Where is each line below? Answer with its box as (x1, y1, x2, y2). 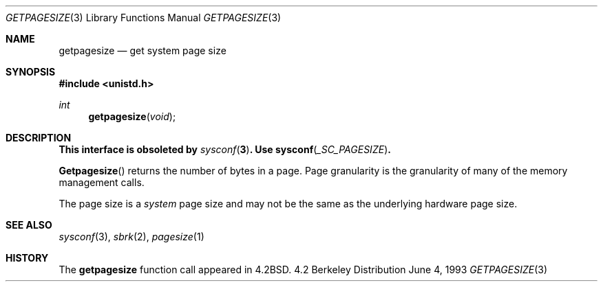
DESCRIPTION (6, 132, 72, 143)
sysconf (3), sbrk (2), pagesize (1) (59, 231, 204, 242)
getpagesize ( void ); (88, 111, 176, 122)
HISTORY (6, 252, 49, 264)
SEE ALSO (6, 219, 52, 231)
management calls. (59, 176, 145, 188)
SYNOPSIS (6, 66, 56, 78)
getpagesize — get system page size (59, 45, 226, 56)
